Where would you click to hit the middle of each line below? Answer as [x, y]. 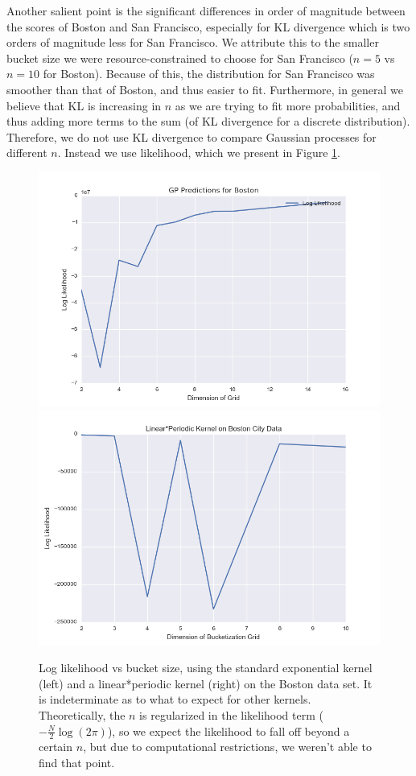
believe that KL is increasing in [84, 105]
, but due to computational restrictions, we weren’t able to [227, 747]
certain [56, 747]
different [27, 153]
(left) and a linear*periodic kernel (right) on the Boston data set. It [206, 683]
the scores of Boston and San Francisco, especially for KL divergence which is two [208, 26]
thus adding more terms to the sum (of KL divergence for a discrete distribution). [208, 121]
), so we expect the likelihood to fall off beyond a [229, 731]
